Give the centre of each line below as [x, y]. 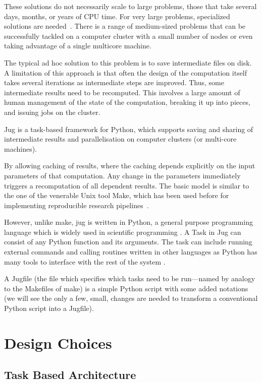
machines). [21, 148]
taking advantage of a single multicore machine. [78, 46]
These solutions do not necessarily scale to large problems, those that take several [130, 6]
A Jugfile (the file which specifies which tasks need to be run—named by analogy [130, 278]
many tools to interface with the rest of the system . [85, 261]
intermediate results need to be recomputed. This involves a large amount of [122, 92]
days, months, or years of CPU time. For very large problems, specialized [117, 16]
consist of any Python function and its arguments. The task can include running [128, 242]
